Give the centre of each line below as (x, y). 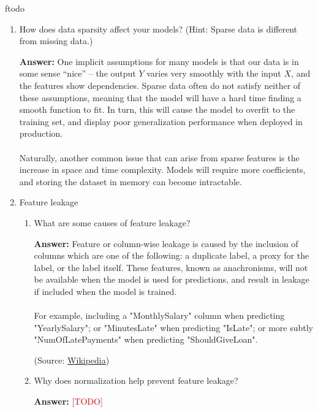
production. (41, 133)
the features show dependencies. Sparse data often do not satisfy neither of (160, 85)
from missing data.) (56, 41)
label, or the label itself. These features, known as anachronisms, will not (171, 267)
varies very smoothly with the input (214, 73)
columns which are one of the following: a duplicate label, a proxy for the (172, 255)
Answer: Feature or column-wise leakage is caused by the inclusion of (166, 243)
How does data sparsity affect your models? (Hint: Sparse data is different (158, 29)
